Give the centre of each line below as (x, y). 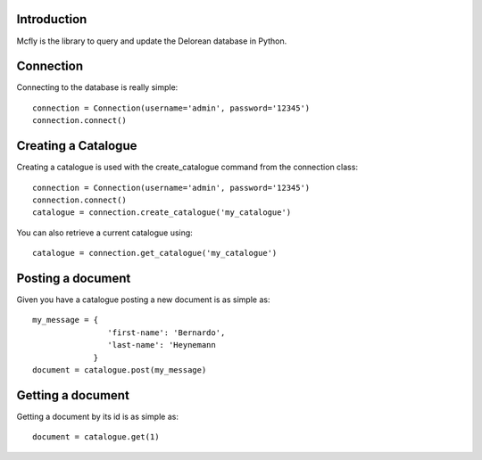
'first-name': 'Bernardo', (166, 333)
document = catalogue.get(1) (96, 437)
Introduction (52, 19)
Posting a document (74, 278)
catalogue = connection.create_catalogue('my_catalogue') (162, 213)
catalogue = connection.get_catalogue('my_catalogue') (155, 253)
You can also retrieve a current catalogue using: (105, 233)
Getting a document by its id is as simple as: (97, 416)
